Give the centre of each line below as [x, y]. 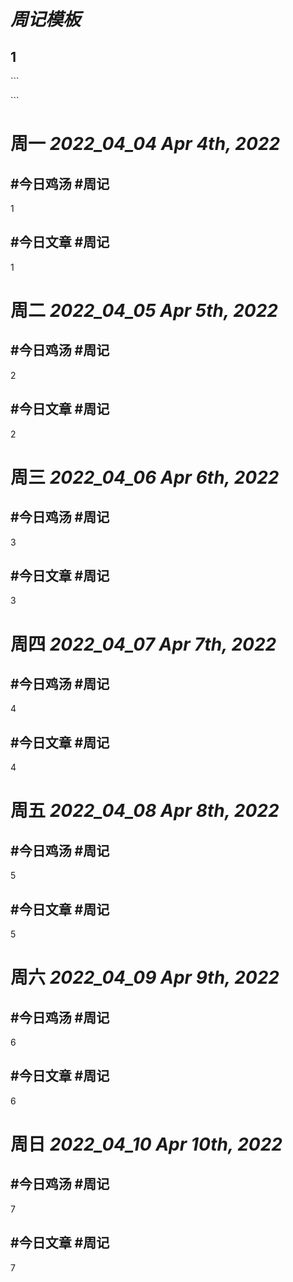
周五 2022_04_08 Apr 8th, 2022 [145, 811]
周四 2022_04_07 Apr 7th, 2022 [143, 644]
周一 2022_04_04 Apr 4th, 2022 [145, 144]
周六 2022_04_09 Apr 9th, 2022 [145, 977]
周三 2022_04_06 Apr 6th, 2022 [145, 477]
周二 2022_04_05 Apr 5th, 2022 [144, 311]
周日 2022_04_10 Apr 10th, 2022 [146, 1144]
